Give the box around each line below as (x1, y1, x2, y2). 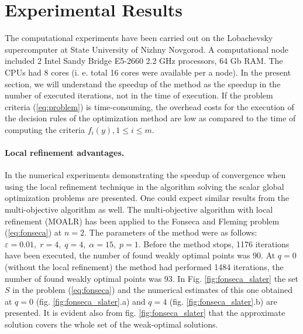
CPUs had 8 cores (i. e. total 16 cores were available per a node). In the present (5, 66, 291, 78)
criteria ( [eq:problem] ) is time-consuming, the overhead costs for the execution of (5, 100, 294, 113)
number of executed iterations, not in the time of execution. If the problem (5, 89, 273, 101)
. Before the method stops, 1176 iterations (138, 237, 290, 250)
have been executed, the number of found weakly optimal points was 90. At (5, 249, 276, 261)
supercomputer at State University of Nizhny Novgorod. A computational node (5, 43, 288, 55)
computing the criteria (5, 123, 85, 135)
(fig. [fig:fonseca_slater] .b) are (169, 295, 277, 307)
